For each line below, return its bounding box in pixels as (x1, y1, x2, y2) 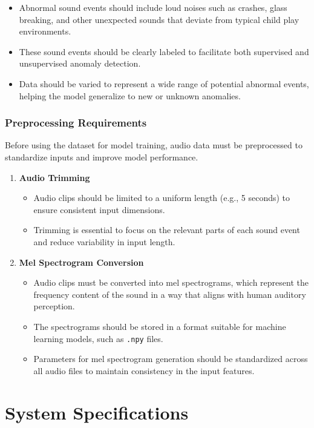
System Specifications (5, 400, 189, 424)
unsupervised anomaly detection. (19, 57, 141, 70)
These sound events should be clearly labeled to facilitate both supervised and (19, 45, 309, 58)
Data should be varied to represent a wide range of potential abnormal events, (19, 77, 309, 90)
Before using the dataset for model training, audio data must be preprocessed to (5, 139, 303, 151)
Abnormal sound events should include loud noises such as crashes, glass (19, 1, 287, 13)
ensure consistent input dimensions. (33, 203, 165, 216)
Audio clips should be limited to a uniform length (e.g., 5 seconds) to (33, 191, 290, 204)
